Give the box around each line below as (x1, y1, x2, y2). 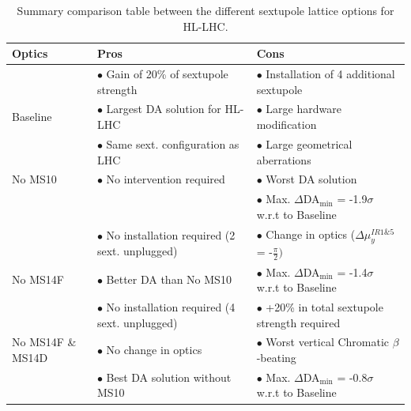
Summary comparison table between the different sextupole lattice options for (17, 2, 394, 18)
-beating (256, 349, 296, 365)
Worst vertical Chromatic (266, 334, 390, 350)
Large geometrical (266, 135, 353, 152)
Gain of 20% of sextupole (106, 66, 228, 82)
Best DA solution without (106, 368, 232, 385)
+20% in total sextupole (266, 298, 383, 315)
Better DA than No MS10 (106, 271, 232, 288)
